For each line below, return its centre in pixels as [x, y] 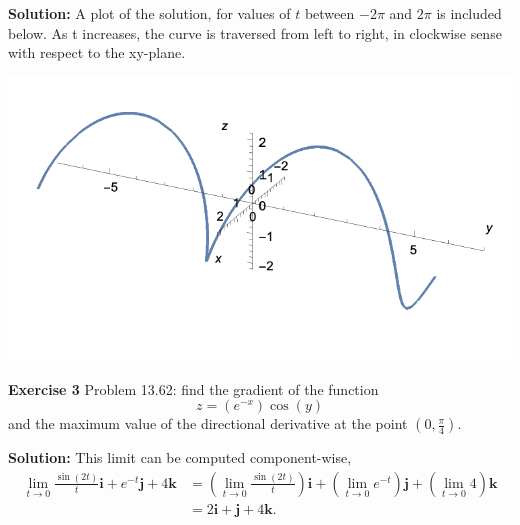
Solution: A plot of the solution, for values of [149, 13]
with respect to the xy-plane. [97, 52]
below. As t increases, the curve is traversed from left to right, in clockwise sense [255, 32]
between [329, 13]
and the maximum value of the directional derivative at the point [208, 423]
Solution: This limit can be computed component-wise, [180, 457]
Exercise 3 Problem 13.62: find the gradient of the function [193, 388]
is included [469, 13]
